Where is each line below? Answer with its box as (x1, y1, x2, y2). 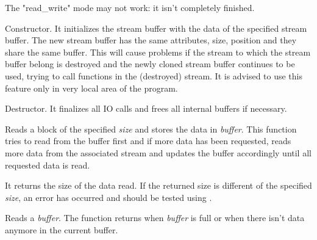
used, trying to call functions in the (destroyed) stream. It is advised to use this (5, 69, 302, 82)
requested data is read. (5, 158, 90, 171)
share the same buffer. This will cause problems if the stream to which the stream (5, 45, 311, 58)
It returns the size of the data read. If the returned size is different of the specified (5, 179, 312, 192)
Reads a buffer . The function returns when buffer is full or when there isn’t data (5, 211, 305, 224)
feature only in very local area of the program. (5, 81, 178, 94)
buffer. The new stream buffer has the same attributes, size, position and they (5, 34, 297, 46)
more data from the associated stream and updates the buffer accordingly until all (5, 146, 312, 159)
